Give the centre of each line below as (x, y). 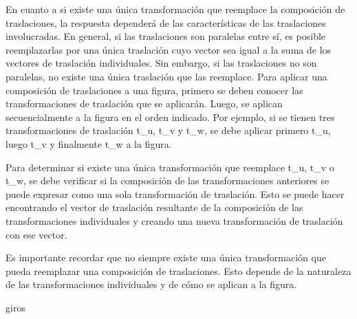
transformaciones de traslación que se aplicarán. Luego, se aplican (144, 103)
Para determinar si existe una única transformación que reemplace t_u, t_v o (170, 167)
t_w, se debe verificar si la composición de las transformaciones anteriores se (167, 180)
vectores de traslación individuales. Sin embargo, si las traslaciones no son (161, 63)
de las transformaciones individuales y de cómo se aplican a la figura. (151, 284)
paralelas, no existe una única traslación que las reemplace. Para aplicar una (166, 76)
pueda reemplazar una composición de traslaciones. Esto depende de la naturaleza (178, 271)
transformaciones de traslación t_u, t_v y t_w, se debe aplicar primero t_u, (168, 130)
